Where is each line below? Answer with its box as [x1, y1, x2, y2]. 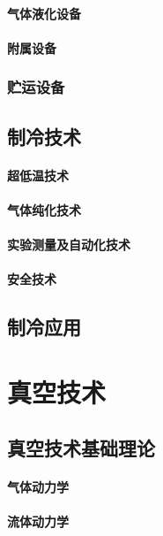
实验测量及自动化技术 [7, 234, 130, 253]
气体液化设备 [7, 4, 81, 22]
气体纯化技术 [7, 200, 81, 218]
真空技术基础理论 [7, 434, 155, 462]
